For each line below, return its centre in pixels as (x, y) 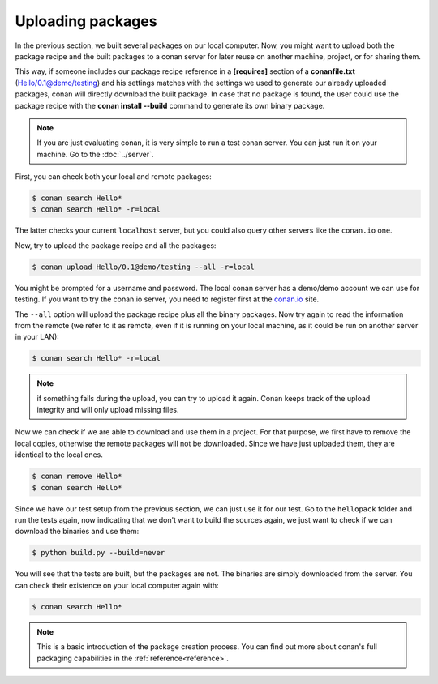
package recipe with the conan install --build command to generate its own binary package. (170, 105)
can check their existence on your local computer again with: (117, 585)
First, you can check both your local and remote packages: (114, 177)
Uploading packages (86, 21)
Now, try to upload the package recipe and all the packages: (116, 245)
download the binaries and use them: (77, 532)
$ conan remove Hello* (77, 477)
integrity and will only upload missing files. (108, 410)
